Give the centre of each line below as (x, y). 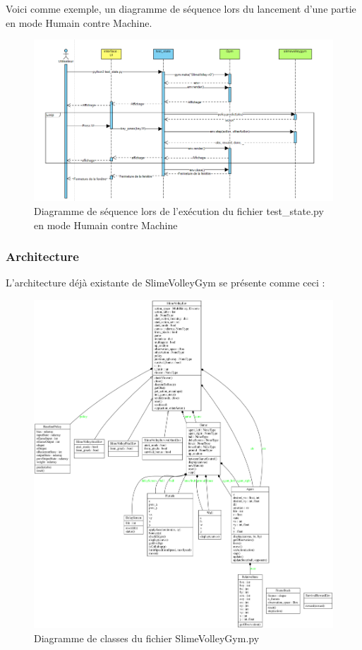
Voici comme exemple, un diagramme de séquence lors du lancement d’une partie (181, 8)
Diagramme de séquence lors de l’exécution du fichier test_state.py (179, 210)
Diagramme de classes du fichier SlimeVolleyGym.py (147, 638)
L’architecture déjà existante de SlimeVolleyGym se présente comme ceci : (165, 283)
